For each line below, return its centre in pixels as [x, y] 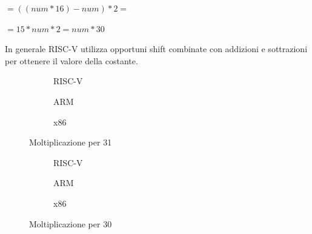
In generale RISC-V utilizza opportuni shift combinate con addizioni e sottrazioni [156, 49]
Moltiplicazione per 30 [71, 223]
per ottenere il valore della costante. [71, 60]
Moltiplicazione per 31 [71, 142]
